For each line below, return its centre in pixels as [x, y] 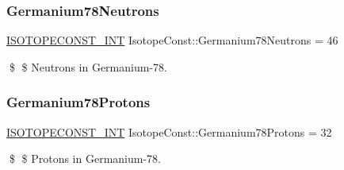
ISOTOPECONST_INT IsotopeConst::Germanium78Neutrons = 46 [172, 40]
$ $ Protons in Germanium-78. [85, 158]
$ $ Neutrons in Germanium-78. [88, 66]
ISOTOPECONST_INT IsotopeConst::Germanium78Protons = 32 [169, 131]
